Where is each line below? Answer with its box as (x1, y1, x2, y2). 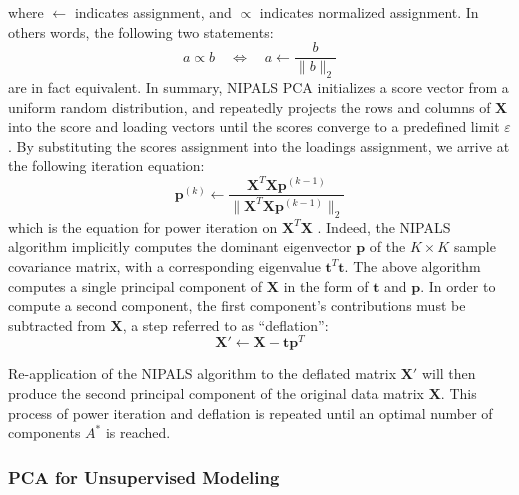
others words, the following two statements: (8, 21, 274, 42)
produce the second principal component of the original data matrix (8, 382, 424, 403)
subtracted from (8, 314, 106, 335)
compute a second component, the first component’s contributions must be (8, 295, 466, 316)
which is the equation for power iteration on (8, 216, 278, 237)
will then (421, 363, 476, 384)
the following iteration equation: (8, 155, 205, 176)
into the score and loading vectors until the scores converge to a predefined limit (8, 116, 500, 137)
